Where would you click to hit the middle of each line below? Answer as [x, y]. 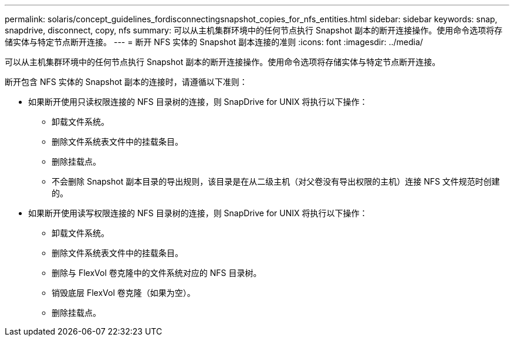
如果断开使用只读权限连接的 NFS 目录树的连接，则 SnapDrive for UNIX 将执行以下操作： [198, 102]
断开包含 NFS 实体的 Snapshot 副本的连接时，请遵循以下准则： [126, 82]
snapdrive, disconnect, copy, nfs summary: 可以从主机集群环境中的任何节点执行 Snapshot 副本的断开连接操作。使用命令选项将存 [254, 30]
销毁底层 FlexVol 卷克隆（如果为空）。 [124, 293]
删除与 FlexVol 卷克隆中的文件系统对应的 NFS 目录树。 [157, 273]
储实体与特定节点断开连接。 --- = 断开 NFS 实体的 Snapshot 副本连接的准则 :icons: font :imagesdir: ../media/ [214, 42]
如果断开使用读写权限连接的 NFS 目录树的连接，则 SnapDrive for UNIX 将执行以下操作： [198, 213]
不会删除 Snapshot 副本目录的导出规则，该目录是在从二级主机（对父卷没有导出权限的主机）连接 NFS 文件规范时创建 [276, 181]
